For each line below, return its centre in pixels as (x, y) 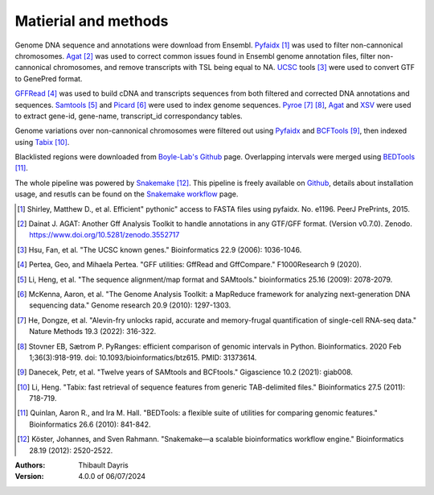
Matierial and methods (92, 21)
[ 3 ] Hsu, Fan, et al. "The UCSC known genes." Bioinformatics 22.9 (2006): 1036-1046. (160, 250)
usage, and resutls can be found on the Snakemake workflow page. (127, 194)
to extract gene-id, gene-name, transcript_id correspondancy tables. (129, 116)
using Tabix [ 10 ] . (42, 142)
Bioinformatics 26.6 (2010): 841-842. (90, 424)
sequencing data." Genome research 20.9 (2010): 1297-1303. (130, 305)
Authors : (30, 465)
